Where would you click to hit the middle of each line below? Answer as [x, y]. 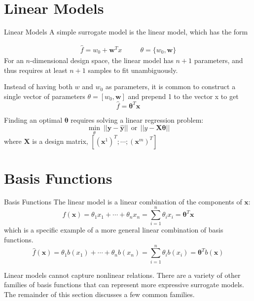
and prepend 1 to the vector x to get [183, 96]
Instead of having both [38, 86]
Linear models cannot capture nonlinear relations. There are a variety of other [122, 275]
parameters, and [218, 60]
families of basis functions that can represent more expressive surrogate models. [124, 284]
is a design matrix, [60, 141]
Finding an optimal [33, 119]
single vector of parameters [45, 96]
